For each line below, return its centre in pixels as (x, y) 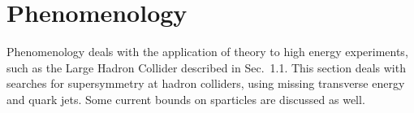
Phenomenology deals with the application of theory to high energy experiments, (207, 52)
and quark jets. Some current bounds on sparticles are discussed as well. (186, 99)
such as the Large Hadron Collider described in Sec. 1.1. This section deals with (206, 67)
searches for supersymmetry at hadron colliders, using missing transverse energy (206, 83)
